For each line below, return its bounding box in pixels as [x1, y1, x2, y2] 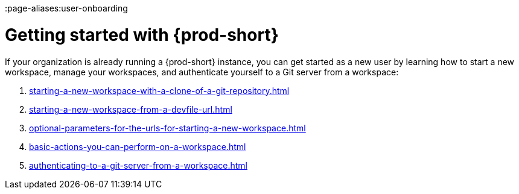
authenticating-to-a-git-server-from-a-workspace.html [29, 160, 247, 171]
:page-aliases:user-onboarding [5, 3, 128, 13]
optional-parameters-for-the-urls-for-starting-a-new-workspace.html [29, 122, 306, 133]
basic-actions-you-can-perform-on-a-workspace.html [29, 141, 246, 152]
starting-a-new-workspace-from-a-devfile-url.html [29, 104, 232, 114]
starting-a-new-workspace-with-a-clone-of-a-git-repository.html [29, 85, 290, 96]
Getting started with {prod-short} [5, 24, 279, 45]
